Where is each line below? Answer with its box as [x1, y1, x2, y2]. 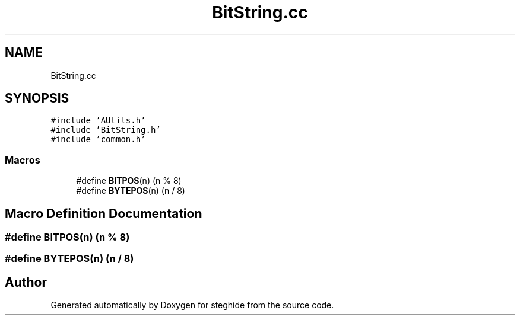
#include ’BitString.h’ [50, 125, 161, 135]
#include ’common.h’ [50, 135, 146, 145]
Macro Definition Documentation [5, 206, 202, 221]
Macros [5, 153, 40, 166]
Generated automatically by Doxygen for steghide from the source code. [50, 300, 334, 311]
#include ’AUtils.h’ [50, 116, 146, 126]
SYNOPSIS [5, 91, 69, 106]
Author [5, 274, 47, 290]
